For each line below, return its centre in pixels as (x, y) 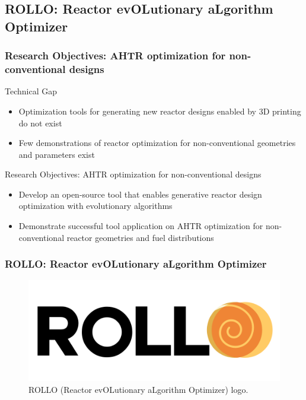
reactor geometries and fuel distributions (140, 237)
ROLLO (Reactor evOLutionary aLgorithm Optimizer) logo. (138, 389)
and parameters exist (57, 154)
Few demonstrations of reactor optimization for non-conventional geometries (157, 143)
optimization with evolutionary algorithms (95, 206)
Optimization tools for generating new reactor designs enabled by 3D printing (160, 111)
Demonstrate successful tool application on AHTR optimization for (141, 226)
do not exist (40, 123)
